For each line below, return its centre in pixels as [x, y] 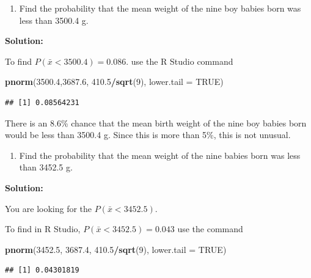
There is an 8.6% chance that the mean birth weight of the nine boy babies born [156, 123]
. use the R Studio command [180, 61]
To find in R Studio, [43, 229]
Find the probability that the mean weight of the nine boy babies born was [160, 8]
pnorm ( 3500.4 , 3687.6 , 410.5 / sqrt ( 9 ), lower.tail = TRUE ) [114, 82]
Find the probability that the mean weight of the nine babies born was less [160, 155]
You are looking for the [49, 208]
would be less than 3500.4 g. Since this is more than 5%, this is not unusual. [148, 135]
